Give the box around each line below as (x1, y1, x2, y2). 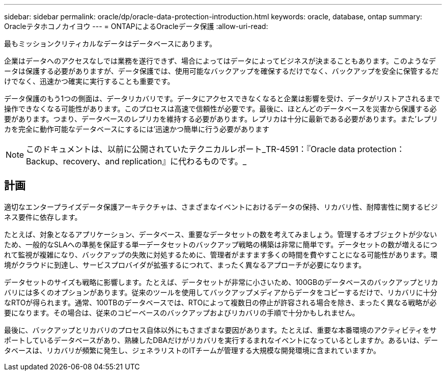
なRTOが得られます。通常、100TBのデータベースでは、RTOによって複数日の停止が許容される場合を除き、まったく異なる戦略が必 (4, 298, 437, 307)
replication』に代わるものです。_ (122, 156, 246, 166)
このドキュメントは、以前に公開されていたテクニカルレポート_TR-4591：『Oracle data (26, 144, 355, 154)
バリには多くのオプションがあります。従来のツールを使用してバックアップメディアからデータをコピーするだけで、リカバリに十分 (4, 287, 437, 297)
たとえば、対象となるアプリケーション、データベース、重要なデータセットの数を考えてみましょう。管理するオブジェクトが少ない (4, 229, 437, 239)
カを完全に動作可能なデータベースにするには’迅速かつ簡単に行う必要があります (4, 125, 270, 133)
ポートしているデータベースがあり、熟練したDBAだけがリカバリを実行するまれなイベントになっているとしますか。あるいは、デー (4, 335, 438, 344)
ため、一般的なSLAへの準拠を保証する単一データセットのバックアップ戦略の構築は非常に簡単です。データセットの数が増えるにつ (4, 240, 437, 249)
